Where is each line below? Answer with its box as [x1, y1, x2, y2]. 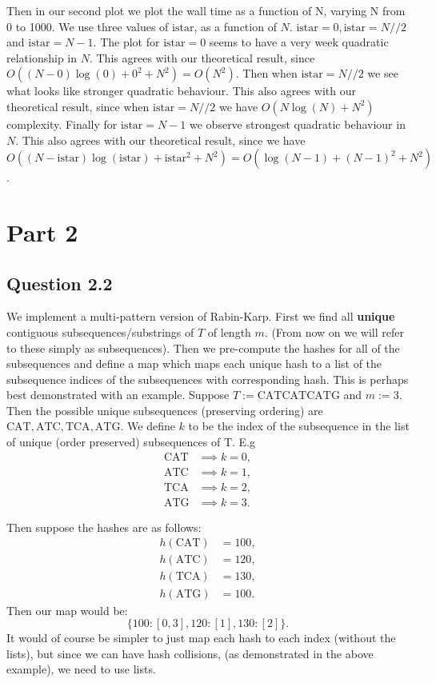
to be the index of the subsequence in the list [188, 417, 410, 434]
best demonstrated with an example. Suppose [6, 386, 230, 403]
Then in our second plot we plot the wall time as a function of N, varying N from [6, 2, 406, 18]
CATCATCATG [257, 390, 340, 402]
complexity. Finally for [6, 115, 118, 132]
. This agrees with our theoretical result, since [89, 49, 315, 66]
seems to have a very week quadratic [209, 34, 389, 50]
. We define [120, 417, 175, 434]
